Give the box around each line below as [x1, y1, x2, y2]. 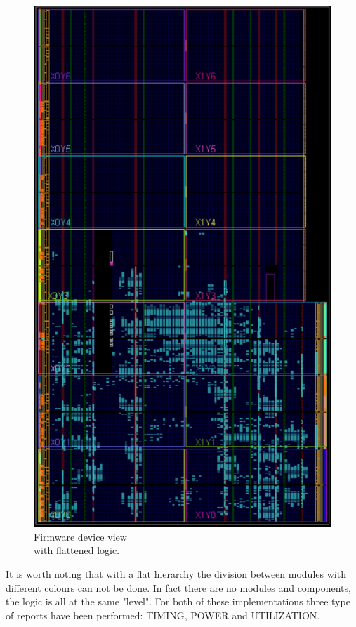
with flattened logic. [34, 543, 120, 557]
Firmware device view [34, 529, 127, 543]
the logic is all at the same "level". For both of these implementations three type [6, 594, 350, 609]
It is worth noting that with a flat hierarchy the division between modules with [6, 566, 346, 581]
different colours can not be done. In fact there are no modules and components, [6, 580, 351, 595]
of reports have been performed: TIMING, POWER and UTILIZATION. [6, 607, 320, 622]
